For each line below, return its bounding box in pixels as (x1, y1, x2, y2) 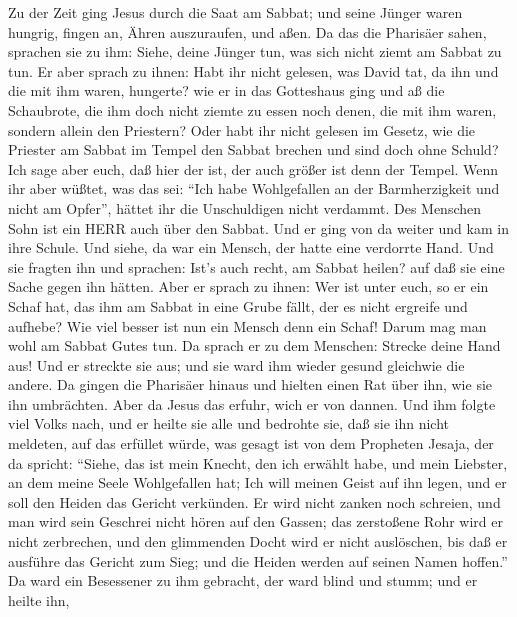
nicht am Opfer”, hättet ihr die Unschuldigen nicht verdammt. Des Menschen (8, 197, 482, 218)
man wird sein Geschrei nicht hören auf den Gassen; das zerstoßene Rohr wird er (8, 511, 503, 532)
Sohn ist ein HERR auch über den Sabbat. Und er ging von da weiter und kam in (8, 217, 509, 238)
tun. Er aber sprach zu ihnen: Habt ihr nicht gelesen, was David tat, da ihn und (8, 60, 499, 81)
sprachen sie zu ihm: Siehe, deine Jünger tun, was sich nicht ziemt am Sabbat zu (8, 41, 502, 62)
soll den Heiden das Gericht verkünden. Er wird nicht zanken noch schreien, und (8, 491, 501, 512)
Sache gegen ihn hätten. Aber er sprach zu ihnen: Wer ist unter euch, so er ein (8, 276, 489, 297)
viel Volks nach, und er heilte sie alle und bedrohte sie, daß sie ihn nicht (8, 413, 449, 434)
